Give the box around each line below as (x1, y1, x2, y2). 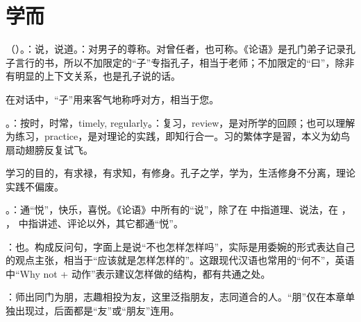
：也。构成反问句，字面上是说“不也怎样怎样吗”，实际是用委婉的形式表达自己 (6, 239, 355, 253)
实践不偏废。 (6, 179, 64, 193)
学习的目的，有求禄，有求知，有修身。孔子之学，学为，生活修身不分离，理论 (6, 166, 355, 180)
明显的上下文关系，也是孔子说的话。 (15, 69, 180, 83)
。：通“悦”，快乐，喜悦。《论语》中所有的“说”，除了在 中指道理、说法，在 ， (6, 202, 351, 217)
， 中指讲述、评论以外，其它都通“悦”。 (6, 216, 183, 231)
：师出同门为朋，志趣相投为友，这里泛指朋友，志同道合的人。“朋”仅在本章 (6, 289, 346, 304)
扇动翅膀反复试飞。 (6, 142, 93, 156)
